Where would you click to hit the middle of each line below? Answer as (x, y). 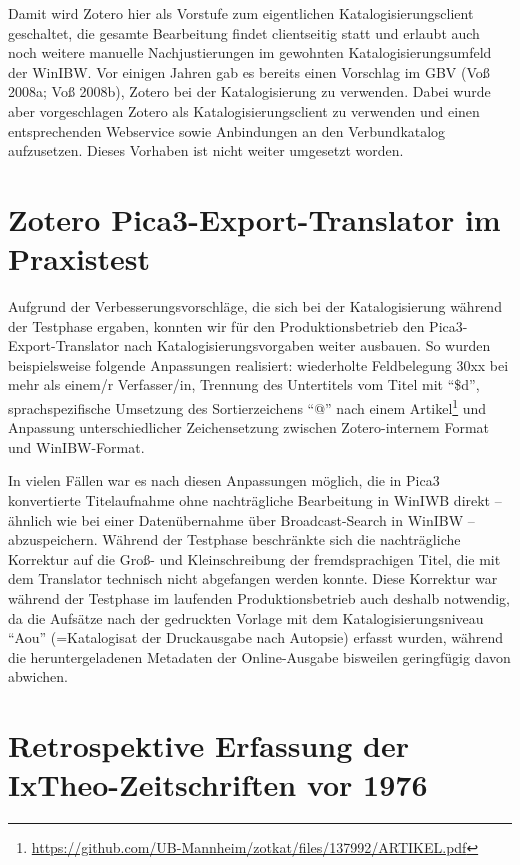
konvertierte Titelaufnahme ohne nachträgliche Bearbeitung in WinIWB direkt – (255, 500)
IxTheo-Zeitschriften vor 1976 (218, 784)
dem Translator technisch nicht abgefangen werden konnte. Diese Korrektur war (253, 578)
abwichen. (38, 676)
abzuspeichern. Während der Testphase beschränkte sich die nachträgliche (234, 539)
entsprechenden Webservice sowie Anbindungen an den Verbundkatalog (227, 130)
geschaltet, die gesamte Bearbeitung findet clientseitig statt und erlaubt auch (244, 32)
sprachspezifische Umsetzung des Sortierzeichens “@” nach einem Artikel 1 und (247, 406)
